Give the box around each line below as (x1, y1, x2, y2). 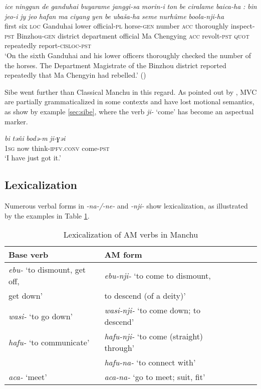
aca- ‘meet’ (9, 371, 47, 383)
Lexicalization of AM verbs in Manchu (63, 229, 198, 241)
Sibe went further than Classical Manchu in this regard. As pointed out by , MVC (5, 86, 257, 97)
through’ (104, 342, 135, 354)
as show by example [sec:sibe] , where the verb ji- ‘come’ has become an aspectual (5, 106, 254, 116)
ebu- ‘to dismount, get (9, 264, 86, 276)
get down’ (9, 290, 43, 302)
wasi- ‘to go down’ (9, 310, 73, 322)
